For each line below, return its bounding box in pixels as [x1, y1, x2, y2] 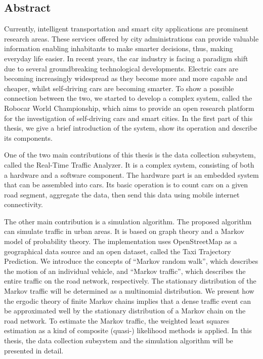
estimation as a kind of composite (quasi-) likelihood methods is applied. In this [4, 325, 252, 336]
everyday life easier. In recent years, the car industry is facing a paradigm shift [4, 53, 248, 63]
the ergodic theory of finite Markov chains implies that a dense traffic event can [4, 295, 251, 306]
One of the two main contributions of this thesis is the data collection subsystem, [4, 149, 256, 160]
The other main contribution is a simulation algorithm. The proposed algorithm [4, 216, 252, 226]
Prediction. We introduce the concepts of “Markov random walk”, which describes [4, 256, 258, 266]
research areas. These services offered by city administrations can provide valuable [4, 33, 259, 44]
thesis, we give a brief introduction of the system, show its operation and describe [4, 123, 257, 133]
